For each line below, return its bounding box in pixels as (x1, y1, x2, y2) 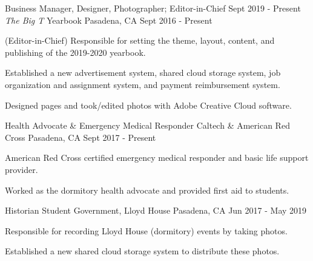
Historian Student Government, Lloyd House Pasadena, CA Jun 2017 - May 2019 (5, 204, 307, 217)
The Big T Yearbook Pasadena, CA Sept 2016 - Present (5, 13, 213, 26)
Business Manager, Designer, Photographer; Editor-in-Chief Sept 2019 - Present (5, 2, 301, 14)
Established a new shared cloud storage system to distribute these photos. (5, 245, 280, 257)
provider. (5, 163, 38, 175)
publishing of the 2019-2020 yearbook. (5, 46, 146, 58)
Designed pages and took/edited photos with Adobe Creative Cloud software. (5, 98, 292, 111)
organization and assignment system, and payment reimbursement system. (5, 78, 280, 90)
